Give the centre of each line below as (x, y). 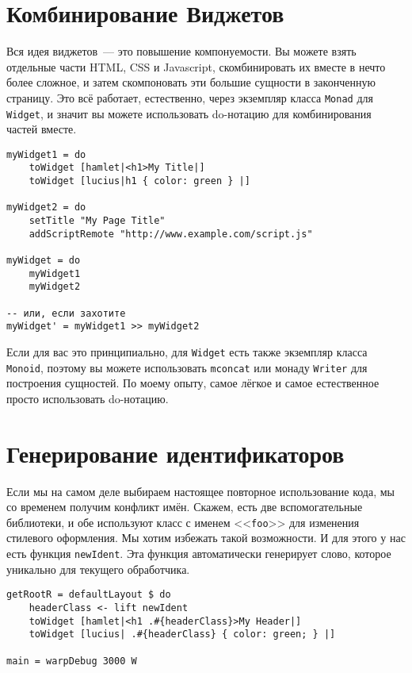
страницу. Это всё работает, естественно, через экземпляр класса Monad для (190, 97)
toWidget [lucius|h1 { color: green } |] (139, 181)
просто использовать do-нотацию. (88, 398)
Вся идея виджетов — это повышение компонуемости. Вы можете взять (181, 51)
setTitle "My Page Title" (97, 221)
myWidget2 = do (46, 208)
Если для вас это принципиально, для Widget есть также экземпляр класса (187, 352)
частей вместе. (42, 129)
